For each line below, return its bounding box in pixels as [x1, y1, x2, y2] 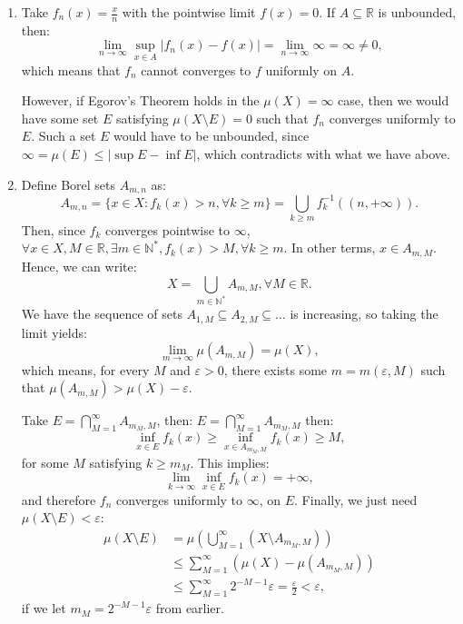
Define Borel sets [21, 174, 116, 193]
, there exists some [223, 360, 328, 379]
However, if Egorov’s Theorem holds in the [21, 91, 260, 110]
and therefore [21, 490, 96, 509]
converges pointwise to [104, 220, 231, 239]
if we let [21, 599, 66, 618]
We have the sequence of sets [21, 304, 182, 323]
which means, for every [21, 360, 150, 379]
